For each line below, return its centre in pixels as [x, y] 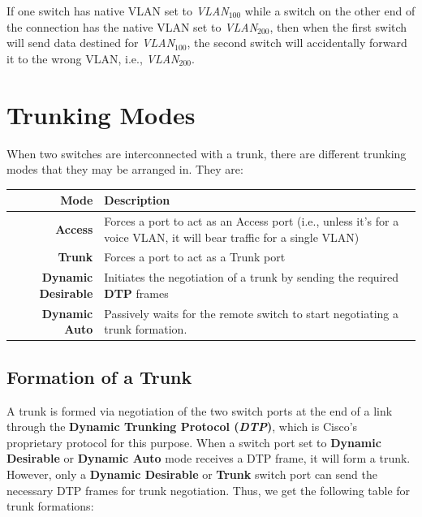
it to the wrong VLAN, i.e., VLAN [93, 58]
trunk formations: [50, 506]
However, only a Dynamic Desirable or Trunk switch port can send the [192, 474]
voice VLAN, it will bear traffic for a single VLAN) [232, 237]
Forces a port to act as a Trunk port [195, 257]
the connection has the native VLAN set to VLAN [132, 26]
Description [137, 200]
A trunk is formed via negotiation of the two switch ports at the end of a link [200, 410]
